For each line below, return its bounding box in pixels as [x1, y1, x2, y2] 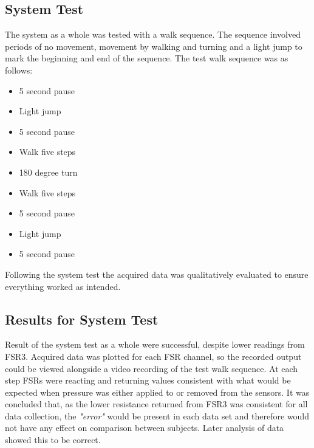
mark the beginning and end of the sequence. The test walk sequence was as [5, 52, 288, 64]
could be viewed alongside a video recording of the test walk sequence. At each [5, 362, 298, 374]
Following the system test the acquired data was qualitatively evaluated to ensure [5, 267, 309, 280]
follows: [5, 63, 33, 76]
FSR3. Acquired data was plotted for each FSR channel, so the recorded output [5, 350, 302, 362]
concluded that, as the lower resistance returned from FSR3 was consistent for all [5, 398, 308, 410]
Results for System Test [5, 309, 159, 328]
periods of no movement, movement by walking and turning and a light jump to [5, 40, 302, 52]
